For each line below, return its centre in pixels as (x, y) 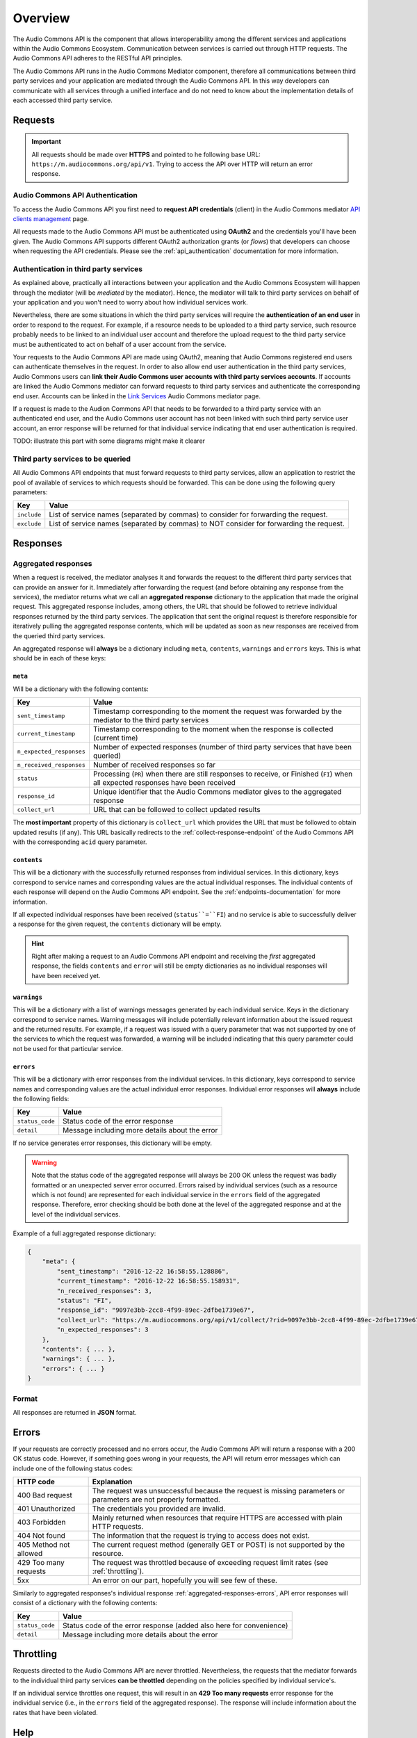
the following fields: (41, 1098)
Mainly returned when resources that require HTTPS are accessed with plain (218, 1518)
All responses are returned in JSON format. (75, 1412)
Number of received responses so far (154, 765)
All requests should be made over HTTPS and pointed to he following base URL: (146, 154)
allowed (30, 1553)
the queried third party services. (59, 635)
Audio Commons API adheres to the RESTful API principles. (98, 58)
